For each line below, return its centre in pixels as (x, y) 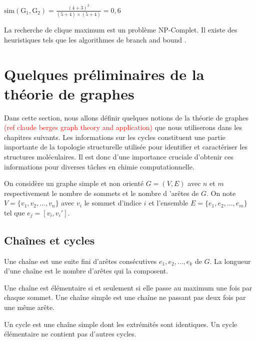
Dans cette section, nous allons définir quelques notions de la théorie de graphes (126, 117)
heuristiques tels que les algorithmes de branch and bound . (95, 39)
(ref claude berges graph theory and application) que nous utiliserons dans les (123, 127)
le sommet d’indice (113, 203)
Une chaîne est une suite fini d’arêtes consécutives (80, 261)
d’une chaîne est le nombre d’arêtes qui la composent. (86, 271)
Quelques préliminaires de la (104, 74)
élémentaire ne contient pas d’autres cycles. (70, 334)
